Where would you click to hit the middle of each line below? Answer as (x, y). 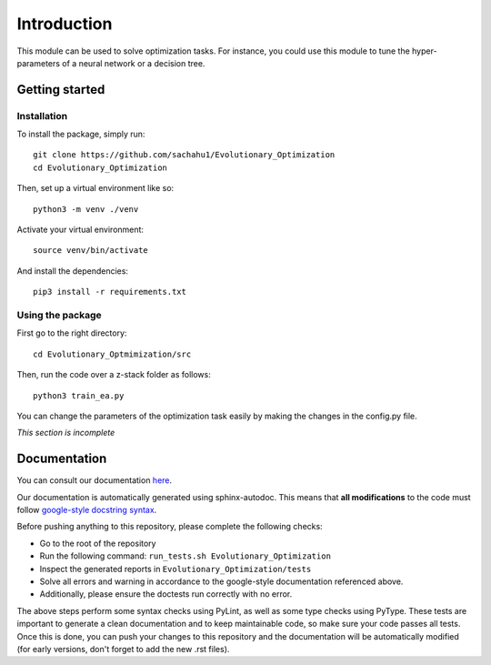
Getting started (61, 90)
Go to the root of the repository (98, 543)
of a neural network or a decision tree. (134, 63)
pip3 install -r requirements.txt (110, 292)
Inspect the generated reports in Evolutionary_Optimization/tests (175, 569)
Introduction (65, 24)
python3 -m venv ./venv (86, 209)
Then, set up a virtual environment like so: (95, 188)
